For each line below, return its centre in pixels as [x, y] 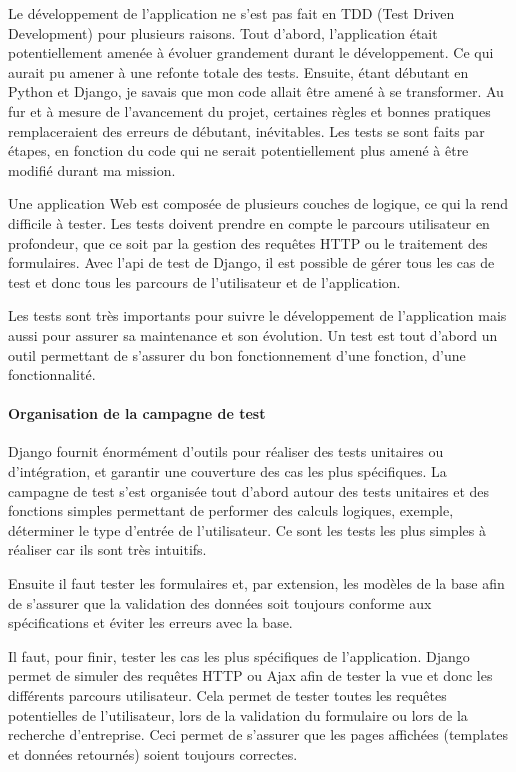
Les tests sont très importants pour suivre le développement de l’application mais [257, 315]
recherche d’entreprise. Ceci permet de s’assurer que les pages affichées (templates [258, 734]
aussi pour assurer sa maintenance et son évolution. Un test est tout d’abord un [253, 334]
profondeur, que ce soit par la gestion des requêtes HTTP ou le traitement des [248, 242]
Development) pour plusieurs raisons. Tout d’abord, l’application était [223, 32]
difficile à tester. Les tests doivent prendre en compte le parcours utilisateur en [249, 222]
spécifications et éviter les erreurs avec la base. [150, 622]
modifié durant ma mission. [92, 169]
